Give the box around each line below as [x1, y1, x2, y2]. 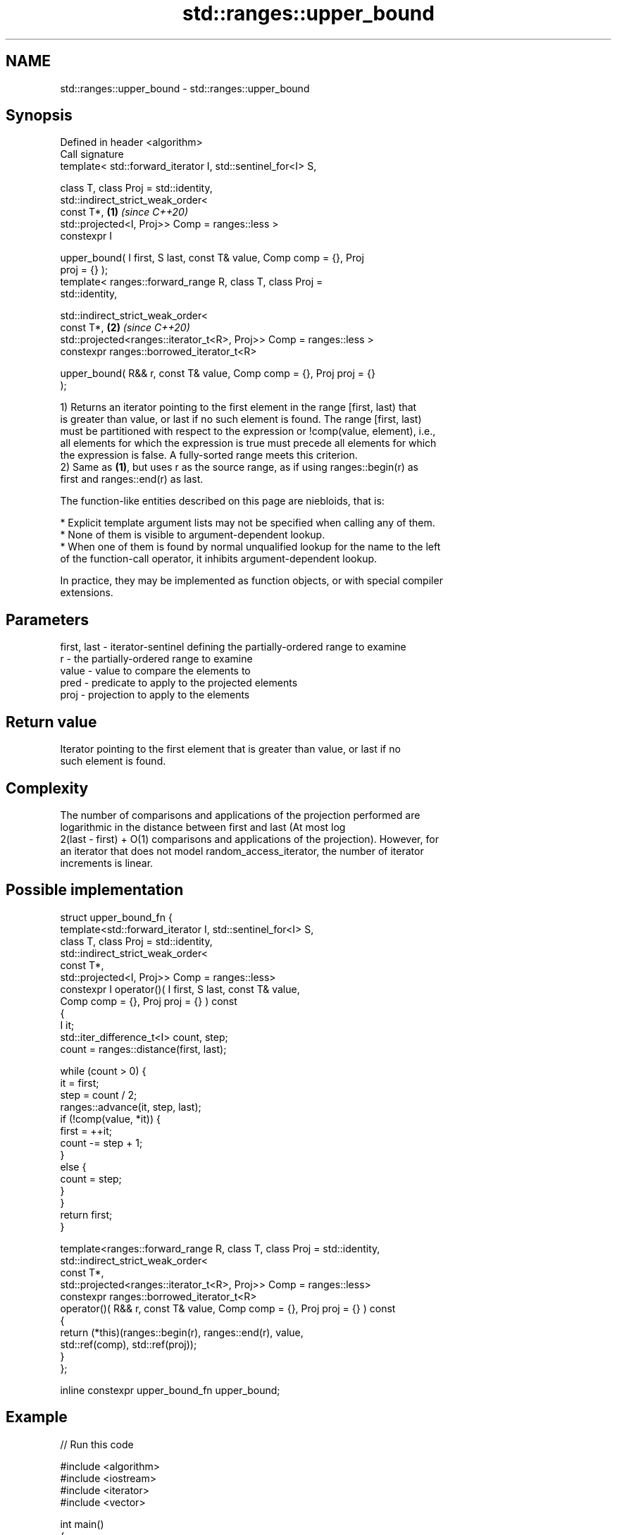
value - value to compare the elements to [60, 665, 251, 677]
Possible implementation [6, 881, 184, 899]
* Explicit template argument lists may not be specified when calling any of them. [60, 517, 435, 529]
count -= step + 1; [60, 1136, 143, 1149]
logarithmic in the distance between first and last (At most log [60, 820, 346, 833]
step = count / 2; [60, 1088, 137, 1101]
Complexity [6, 779, 89, 797]
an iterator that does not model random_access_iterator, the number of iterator [60, 844, 424, 857]
